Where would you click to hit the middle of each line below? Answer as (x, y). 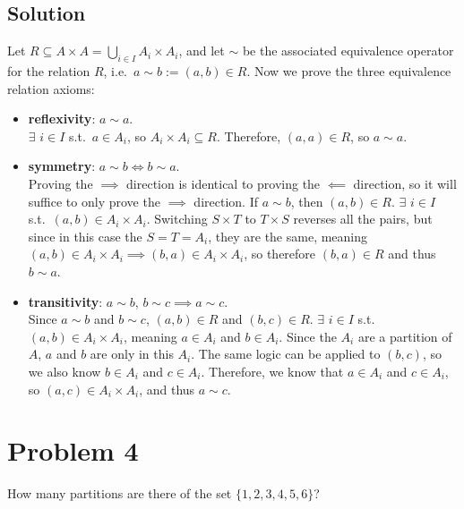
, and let (202, 51)
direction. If (226, 201)
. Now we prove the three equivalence (349, 71)
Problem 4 (73, 450)
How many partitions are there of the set (120, 493)
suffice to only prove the (94, 201)
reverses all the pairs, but (363, 219)
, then (307, 201)
